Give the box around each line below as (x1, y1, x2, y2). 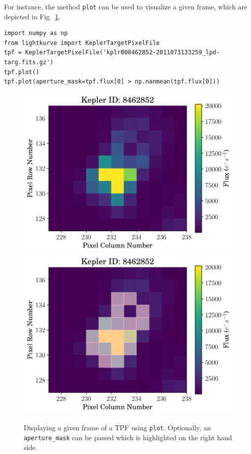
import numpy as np (4, 30, 68, 37)
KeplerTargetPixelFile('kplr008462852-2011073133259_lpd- (25, 49, 220, 56)
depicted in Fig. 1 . (4, 11, 61, 21)
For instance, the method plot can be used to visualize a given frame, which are (4, 1, 248, 11)
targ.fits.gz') (4, 59, 54, 66)
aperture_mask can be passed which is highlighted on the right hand (24, 432, 232, 443)
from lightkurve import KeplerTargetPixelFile (4, 39, 160, 46)
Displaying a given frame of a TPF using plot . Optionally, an (24, 422, 211, 433)
